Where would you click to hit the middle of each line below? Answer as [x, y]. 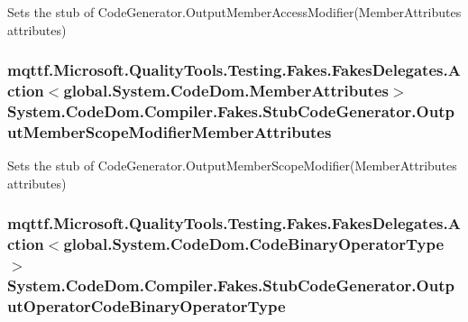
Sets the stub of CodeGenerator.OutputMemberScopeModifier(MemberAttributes [232, 166]
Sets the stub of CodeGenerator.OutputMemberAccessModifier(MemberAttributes [234, 12]
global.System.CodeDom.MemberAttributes [226, 91]
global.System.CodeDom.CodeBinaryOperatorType [254, 244]
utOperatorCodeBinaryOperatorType [147, 305]
